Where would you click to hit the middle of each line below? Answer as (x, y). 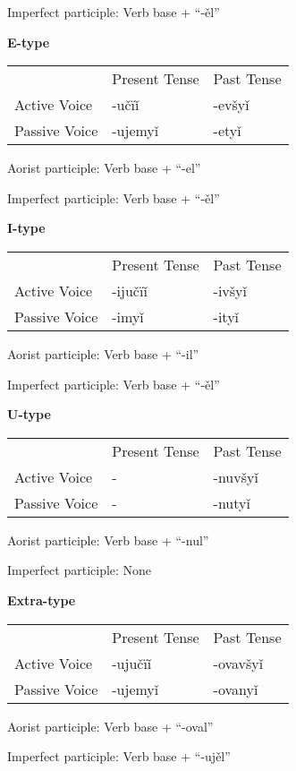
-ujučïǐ (132, 663)
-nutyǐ (232, 502)
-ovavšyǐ (238, 663)
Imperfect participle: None (80, 570)
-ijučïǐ (130, 290)
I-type (26, 228)
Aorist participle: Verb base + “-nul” (108, 540)
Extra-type (42, 600)
